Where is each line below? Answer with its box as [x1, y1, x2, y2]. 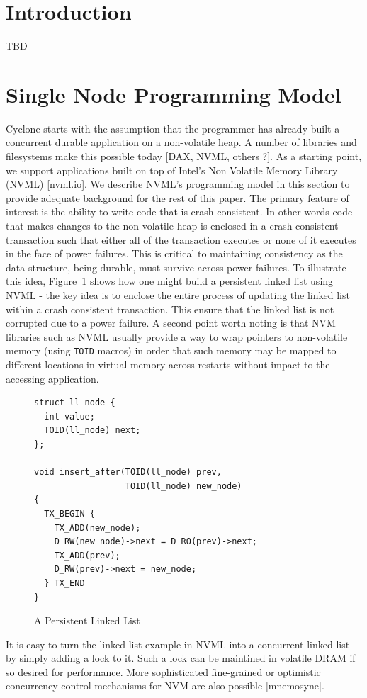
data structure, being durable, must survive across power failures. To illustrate [6, 259, 346, 274]
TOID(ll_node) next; [44, 425, 141, 436]
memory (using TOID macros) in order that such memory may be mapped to [6, 343, 337, 358]
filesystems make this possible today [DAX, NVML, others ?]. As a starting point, [6, 149, 362, 164]
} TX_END [44, 578, 85, 588]
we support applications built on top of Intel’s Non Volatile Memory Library [6, 162, 338, 177]
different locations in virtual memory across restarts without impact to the [6, 357, 330, 371]
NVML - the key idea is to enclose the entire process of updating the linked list [6, 287, 350, 302]
